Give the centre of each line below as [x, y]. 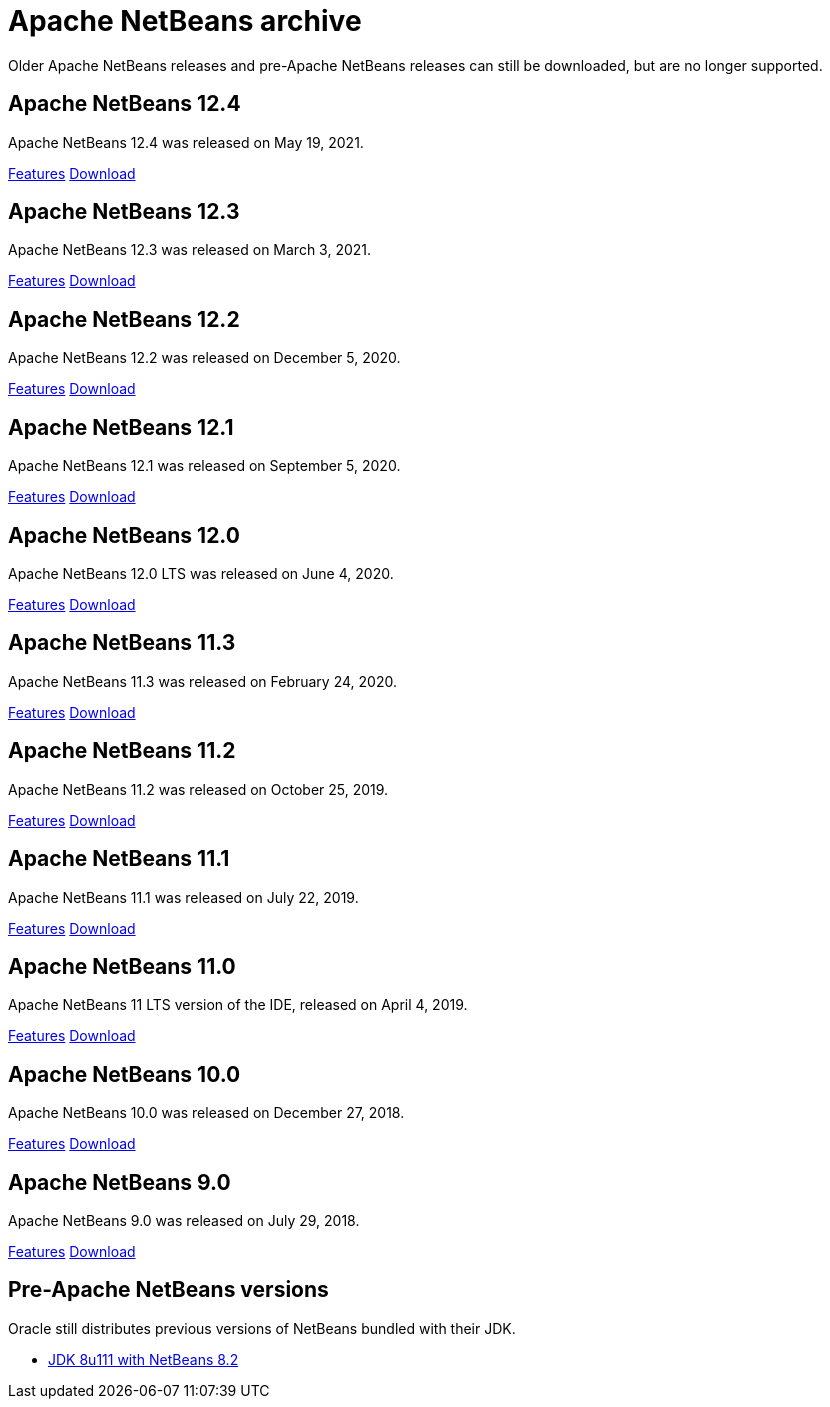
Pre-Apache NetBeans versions [168, 1290]
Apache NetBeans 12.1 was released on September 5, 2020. [204, 466]
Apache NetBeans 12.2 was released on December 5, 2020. [204, 358]
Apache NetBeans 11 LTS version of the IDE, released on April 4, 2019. [238, 1005]
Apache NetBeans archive [185, 21]
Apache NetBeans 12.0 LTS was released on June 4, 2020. [201, 573]
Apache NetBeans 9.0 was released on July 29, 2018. [184, 1221]
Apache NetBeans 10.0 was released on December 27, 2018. [206, 1113]
